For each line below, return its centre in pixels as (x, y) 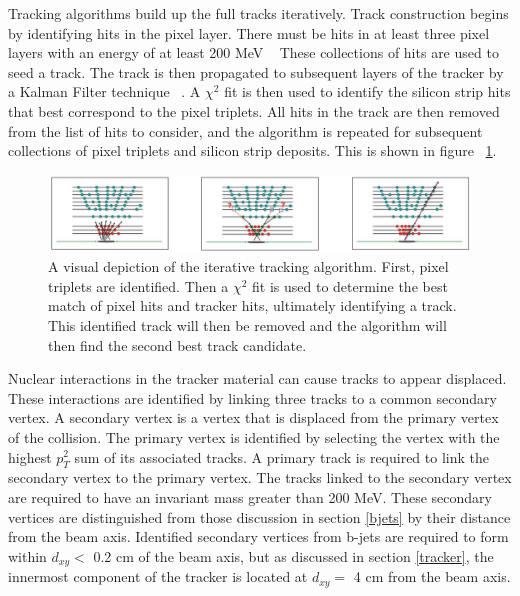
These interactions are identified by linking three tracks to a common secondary (252, 397)
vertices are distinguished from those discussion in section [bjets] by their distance (259, 516)
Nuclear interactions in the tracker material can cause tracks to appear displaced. (257, 378)
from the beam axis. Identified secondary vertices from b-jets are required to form (258, 536)
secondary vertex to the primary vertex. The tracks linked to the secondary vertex (260, 477)
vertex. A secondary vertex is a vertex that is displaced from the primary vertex (253, 417)
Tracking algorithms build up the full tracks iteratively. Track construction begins (258, 13)
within (27, 555)
